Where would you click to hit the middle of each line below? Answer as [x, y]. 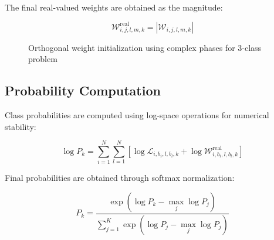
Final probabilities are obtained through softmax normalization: [120, 178]
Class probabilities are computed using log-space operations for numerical [137, 114]
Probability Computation [83, 90]
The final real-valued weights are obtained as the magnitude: [114, 7]
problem [43, 59]
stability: [21, 126]
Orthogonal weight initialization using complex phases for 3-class [145, 47]
